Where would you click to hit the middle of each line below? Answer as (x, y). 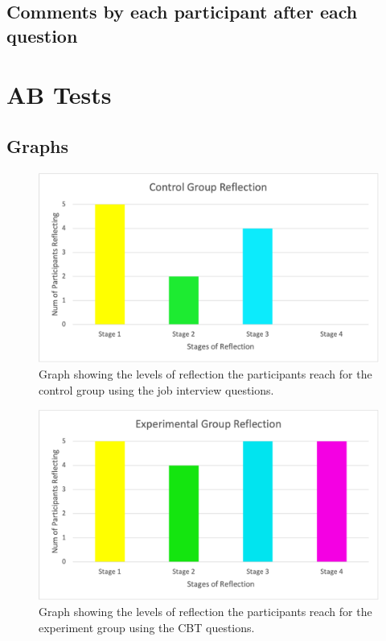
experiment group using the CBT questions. (147, 627)
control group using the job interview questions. (156, 389)
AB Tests (59, 95)
